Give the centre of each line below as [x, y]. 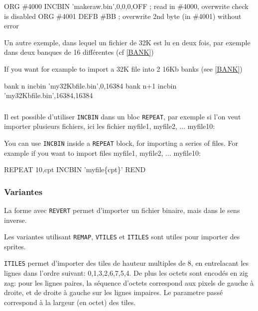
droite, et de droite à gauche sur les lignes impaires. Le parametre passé [114, 292]
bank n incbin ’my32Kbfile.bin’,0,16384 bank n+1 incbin [90, 85]
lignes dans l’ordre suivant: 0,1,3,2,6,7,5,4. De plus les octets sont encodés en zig [126, 273]
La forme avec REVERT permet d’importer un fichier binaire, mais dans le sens [122, 210]
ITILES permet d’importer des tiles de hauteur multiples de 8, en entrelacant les [127, 263]
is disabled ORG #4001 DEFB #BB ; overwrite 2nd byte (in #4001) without [123, 16]
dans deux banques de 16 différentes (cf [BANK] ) [79, 52]
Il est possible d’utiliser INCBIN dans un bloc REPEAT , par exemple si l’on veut [123, 116]
